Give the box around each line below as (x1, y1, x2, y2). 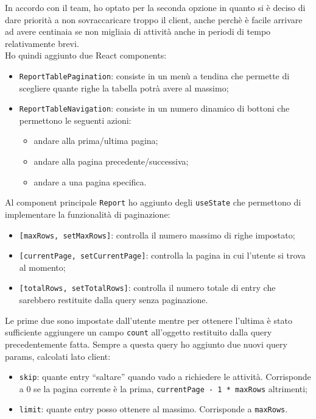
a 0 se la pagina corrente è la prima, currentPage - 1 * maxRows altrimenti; (19, 382, 308, 395)
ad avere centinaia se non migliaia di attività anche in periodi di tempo (5, 25, 271, 38)
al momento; (19, 260, 66, 273)
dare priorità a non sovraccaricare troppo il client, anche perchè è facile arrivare (5, 13, 303, 26)
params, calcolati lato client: (5, 349, 111, 362)
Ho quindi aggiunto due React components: (5, 49, 167, 62)
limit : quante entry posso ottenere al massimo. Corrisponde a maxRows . (19, 403, 288, 415)
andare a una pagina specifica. (33, 175, 147, 188)
